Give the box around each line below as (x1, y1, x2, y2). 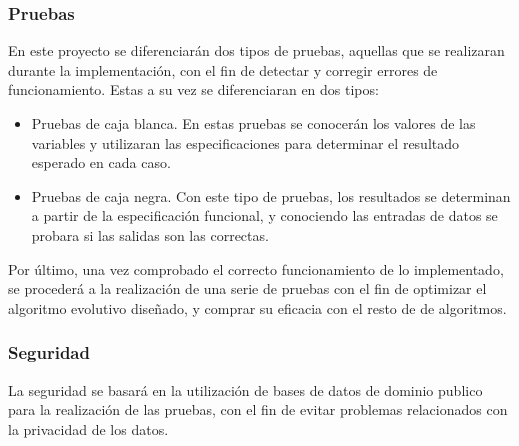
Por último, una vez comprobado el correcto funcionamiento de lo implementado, (8, 258, 504, 279)
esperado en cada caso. (31, 152, 171, 173)
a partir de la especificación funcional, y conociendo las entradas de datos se (31, 205, 498, 226)
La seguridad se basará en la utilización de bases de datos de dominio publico (8, 379, 483, 400)
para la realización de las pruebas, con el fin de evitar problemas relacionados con (8, 399, 508, 420)
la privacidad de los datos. (8, 418, 169, 439)
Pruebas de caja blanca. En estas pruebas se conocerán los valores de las (31, 113, 476, 133)
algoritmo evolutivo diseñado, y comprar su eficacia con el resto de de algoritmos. (8, 297, 507, 318)
